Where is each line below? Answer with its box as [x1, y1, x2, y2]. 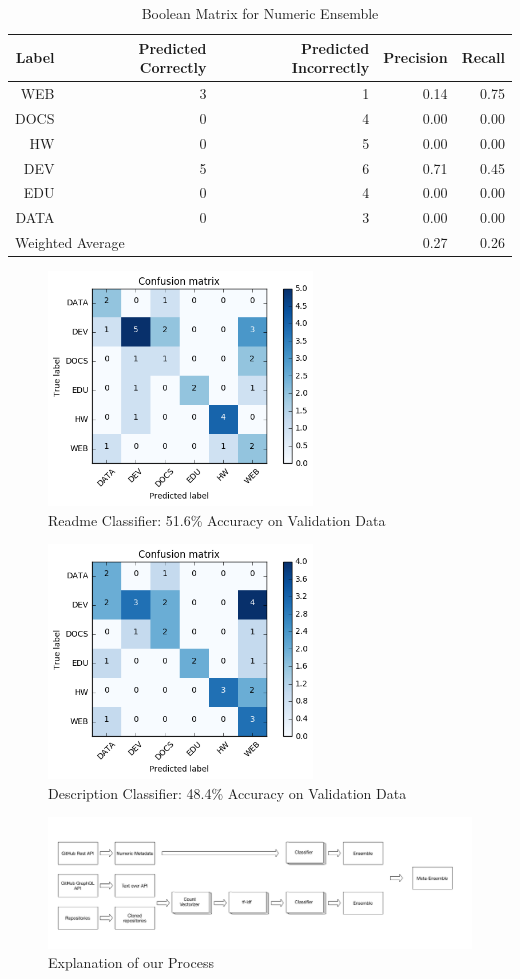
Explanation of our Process [48, 952, 214, 973]
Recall [461, 47, 505, 68]
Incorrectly [291, 57, 370, 78]
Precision [383, 47, 448, 68]
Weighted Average [15, 232, 125, 253]
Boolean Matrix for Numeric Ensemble [141, 3, 379, 23]
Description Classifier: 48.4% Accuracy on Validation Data [48, 782, 407, 803]
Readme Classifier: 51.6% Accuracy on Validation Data [48, 509, 386, 530]
